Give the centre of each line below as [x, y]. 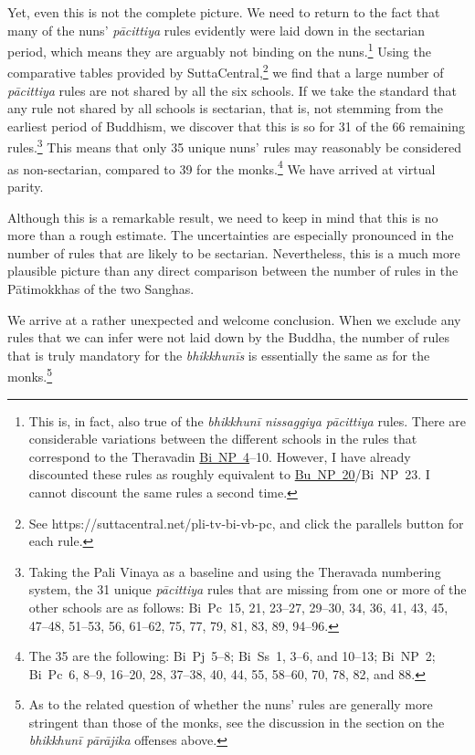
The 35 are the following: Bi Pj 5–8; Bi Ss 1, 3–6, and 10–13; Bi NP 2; [232, 656]
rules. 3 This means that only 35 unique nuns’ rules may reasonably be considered [234, 146]
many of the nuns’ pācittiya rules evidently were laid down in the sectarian [216, 30]
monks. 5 [30, 375]
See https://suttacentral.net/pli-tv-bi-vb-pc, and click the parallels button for [246, 523]
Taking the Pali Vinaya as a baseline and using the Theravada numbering [235, 571]
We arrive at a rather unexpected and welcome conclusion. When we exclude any [234, 319]
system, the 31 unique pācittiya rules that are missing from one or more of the [248, 589]
